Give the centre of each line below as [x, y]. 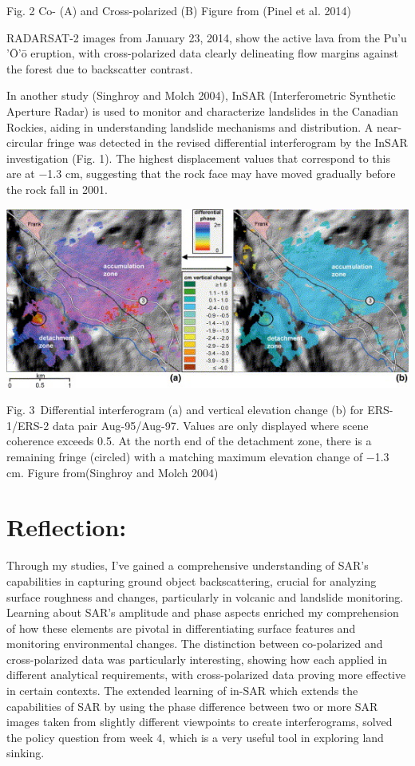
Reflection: [67, 527]
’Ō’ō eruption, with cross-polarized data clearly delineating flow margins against [202, 53]
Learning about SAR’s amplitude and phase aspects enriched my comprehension [203, 612]
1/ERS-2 [28, 425]
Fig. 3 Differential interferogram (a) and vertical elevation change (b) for [185, 410]
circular [25, 142]
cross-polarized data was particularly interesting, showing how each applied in [197, 659]
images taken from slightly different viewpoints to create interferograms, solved [200, 722]
